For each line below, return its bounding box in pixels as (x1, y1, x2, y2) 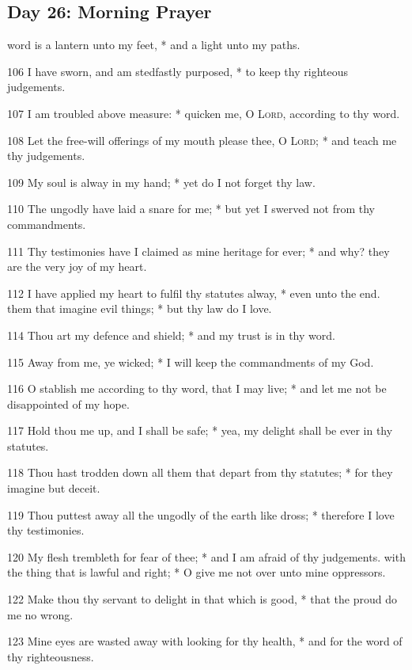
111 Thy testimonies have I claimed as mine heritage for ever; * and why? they (7, 242, 390, 259)
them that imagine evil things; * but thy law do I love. (7, 300, 272, 317)
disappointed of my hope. (7, 395, 130, 412)
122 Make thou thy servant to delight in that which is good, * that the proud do (7, 591, 397, 607)
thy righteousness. (7, 648, 94, 664)
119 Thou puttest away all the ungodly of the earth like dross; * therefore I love (7, 506, 395, 523)
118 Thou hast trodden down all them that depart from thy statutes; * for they (7, 464, 393, 481)
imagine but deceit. (7, 480, 100, 497)
